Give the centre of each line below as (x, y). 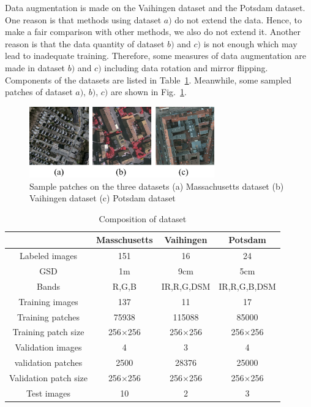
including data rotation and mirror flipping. (186, 67)
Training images (48, 301)
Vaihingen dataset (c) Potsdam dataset (103, 198)
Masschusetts (125, 240)
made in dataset (35, 67)
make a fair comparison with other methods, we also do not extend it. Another (153, 32)
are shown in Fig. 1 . (148, 92)
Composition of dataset (143, 218)
